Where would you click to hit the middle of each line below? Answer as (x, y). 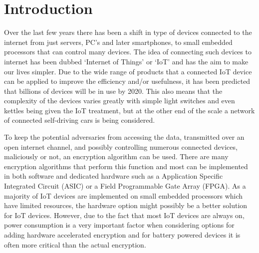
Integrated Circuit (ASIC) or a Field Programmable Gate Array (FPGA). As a (125, 186)
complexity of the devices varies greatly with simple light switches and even (120, 101)
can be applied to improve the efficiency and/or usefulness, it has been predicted (127, 81)
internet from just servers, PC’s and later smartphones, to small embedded (118, 42)
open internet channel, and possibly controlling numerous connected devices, (121, 146)
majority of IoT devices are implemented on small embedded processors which (124, 195)
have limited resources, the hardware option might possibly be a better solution (126, 205)
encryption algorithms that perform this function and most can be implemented (126, 166)
